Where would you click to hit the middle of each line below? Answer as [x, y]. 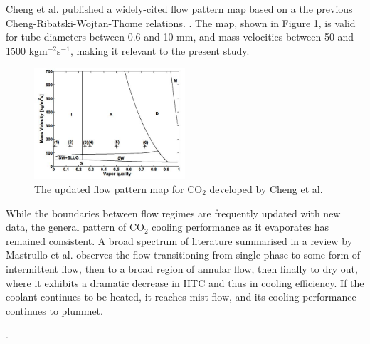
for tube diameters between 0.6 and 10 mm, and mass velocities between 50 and [180, 37]
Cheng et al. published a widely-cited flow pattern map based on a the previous [179, 9]
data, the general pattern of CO [75, 227]
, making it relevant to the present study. [160, 50]
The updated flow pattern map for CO [118, 188]
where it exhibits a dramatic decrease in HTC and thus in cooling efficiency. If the [185, 282]
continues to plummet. [54, 310]
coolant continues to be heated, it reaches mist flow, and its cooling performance [181, 297]
